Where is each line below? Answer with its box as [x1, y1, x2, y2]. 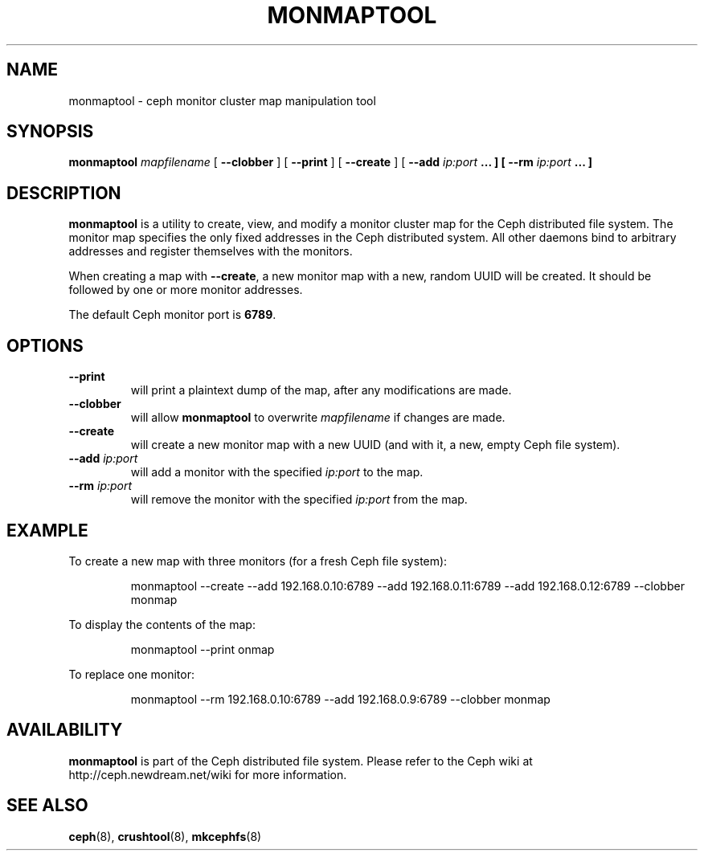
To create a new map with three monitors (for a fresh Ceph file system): [68, 553, 448, 568]
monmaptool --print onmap [130, 642, 275, 656]
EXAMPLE [6, 520, 88, 541]
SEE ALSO [6, 795, 88, 816]
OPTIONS [6, 335, 84, 356]
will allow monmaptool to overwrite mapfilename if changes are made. [130, 410, 505, 425]
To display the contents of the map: [68, 617, 256, 631]
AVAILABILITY [6, 720, 123, 741]
